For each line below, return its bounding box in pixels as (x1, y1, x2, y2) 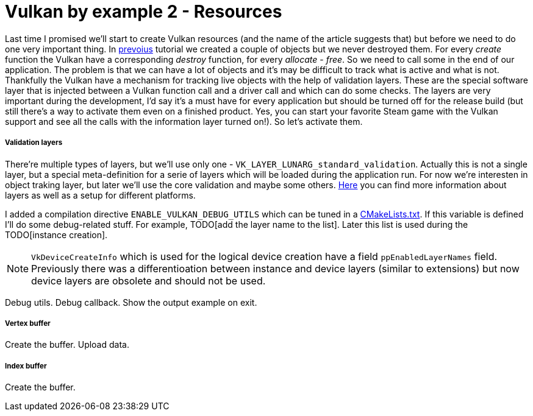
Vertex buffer (5, 319, 51, 328)
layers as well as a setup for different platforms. (5, 189, 196, 200)
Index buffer (5, 361, 47, 370)
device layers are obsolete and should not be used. (31, 274, 266, 287)
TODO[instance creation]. (5, 229, 108, 240)
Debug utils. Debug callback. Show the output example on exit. (5, 297, 257, 308)
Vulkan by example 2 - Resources (5, 1, 282, 22)
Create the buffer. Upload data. (5, 339, 129, 350)
